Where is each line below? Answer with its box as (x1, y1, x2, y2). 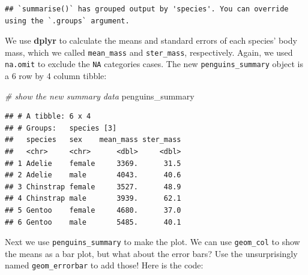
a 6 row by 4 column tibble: (5, 69, 107, 82)
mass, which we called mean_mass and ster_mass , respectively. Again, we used (5, 46, 293, 58)
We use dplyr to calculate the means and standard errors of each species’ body (5, 34, 297, 47)
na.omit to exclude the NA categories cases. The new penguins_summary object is (5, 58, 303, 70)
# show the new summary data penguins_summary (5, 89, 195, 102)
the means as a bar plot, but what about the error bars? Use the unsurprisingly (5, 247, 298, 259)
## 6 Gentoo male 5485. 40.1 (5, 217, 181, 226)
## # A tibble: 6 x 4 (5, 112, 91, 121)
